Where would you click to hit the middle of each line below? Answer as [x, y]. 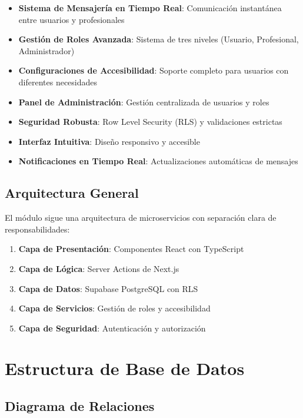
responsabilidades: [37, 229]
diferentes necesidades [58, 82]
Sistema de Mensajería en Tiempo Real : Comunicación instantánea [150, 8]
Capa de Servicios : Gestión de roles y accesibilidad [114, 308]
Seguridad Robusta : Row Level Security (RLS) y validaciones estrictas [150, 122]
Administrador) [46, 50]
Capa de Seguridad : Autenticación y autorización [112, 328]
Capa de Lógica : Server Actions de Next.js [99, 268]
